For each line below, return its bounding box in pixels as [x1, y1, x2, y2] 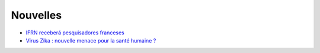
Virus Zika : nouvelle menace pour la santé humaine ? [25, 37, 156, 44]
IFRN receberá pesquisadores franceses [25, 29, 124, 36]
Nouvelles [11, 9, 62, 22]
